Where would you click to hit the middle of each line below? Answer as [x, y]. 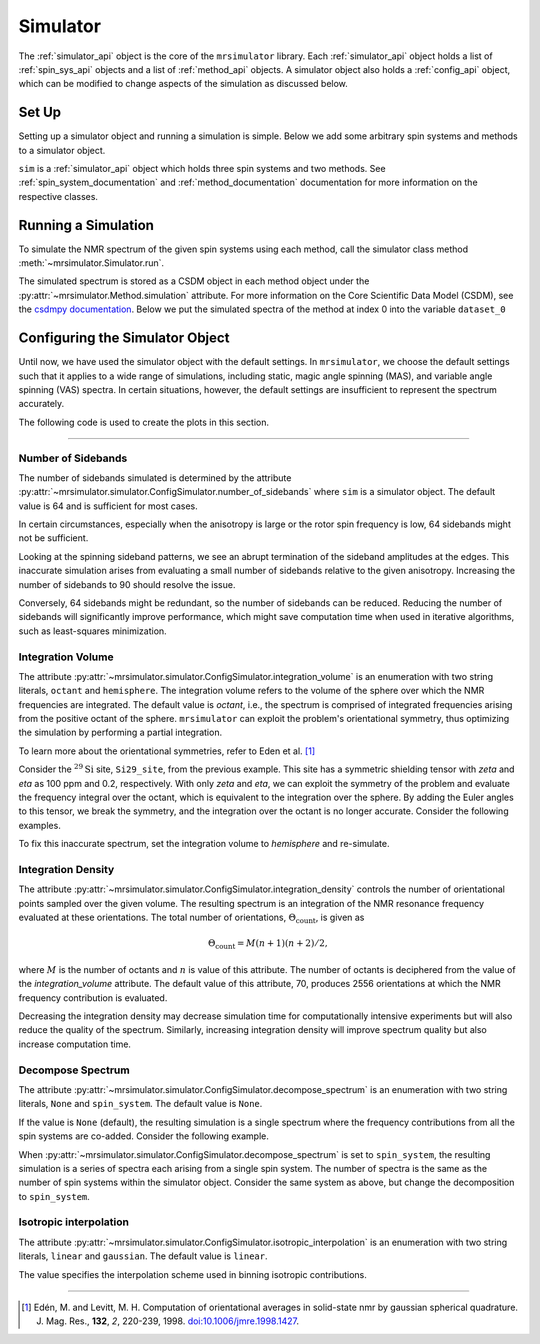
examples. [40, 825]
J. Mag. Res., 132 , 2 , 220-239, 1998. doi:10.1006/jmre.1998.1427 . [168, 1321]
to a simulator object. [62, 150]
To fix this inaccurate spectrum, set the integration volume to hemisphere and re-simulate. [204, 844]
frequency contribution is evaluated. [93, 997]
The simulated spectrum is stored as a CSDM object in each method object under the [194, 281]
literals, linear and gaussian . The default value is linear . [143, 1256]
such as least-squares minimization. [92, 631]
